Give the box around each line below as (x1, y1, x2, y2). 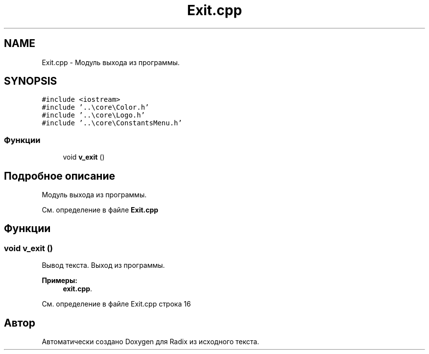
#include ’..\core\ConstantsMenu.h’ (42, 119, 182, 127)
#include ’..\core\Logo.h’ (42, 111, 145, 119)
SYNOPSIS (4, 75, 57, 88)
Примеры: (42, 276, 77, 285)
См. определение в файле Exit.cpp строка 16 (42, 300, 191, 308)
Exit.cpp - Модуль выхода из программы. (42, 58, 180, 67)
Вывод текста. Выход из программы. (42, 261, 165, 270)
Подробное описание (4, 169, 115, 182)
